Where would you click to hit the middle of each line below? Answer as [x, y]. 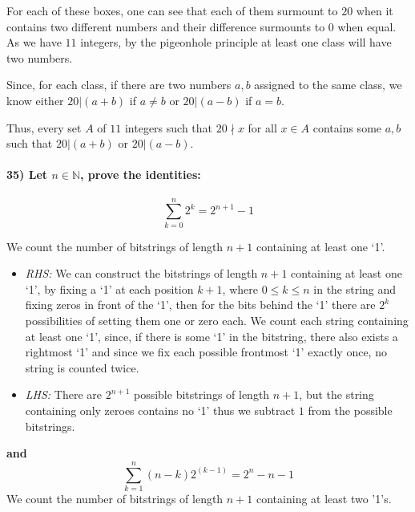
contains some [347, 127]
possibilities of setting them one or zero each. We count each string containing [217, 321]
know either [35, 100]
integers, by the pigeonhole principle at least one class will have [236, 42]
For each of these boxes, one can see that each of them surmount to [172, 10]
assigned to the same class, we [328, 85]
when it [375, 10]
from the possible [350, 410]
